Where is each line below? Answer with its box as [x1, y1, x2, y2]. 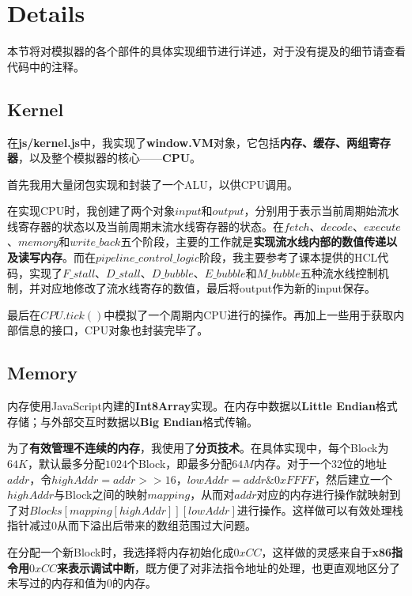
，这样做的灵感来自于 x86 [261, 544, 392, 560]
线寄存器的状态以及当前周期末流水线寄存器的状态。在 [7, 217, 284, 234]
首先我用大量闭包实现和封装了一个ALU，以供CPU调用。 [7, 175, 298, 192]
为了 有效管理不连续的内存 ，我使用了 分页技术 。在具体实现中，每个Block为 [7, 439, 389, 456]
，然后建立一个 [314, 470, 392, 487]
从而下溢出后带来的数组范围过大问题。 [57, 517, 256, 534]
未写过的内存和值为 [7, 575, 107, 591]
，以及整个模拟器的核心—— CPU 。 [18, 149, 202, 166]
